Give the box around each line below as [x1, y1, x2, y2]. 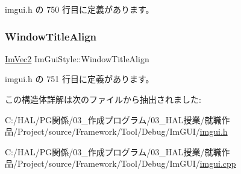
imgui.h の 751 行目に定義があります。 [5, 72, 154, 85]
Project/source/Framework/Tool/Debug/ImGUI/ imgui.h [17, 125, 228, 138]
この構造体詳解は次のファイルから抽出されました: [5, 93, 201, 105]
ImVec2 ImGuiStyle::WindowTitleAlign [5, 52, 149, 65]
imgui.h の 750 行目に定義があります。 [5, 3, 154, 15]
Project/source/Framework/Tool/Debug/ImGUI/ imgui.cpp [17, 157, 236, 170]
